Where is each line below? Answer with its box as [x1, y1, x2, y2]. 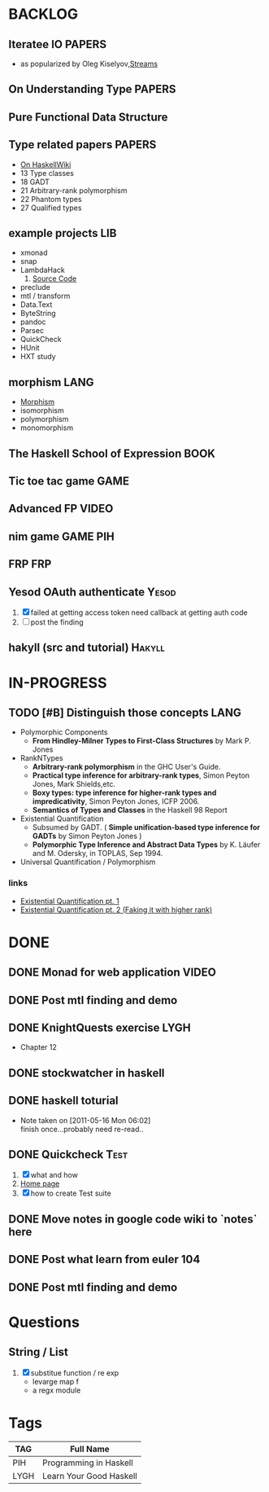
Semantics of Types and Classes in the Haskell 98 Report [32, 805, 228, 815]
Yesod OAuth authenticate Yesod [8, 585, 176, 599]
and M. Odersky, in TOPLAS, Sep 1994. [32, 849, 163, 858]
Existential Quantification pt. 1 [20, 896, 119, 906]
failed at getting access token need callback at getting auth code [30, 608, 248, 617]
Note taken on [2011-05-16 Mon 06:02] [20, 1115, 151, 1125]
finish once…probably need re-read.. [20, 1124, 144, 1134]
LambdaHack [20, 265, 65, 275]
